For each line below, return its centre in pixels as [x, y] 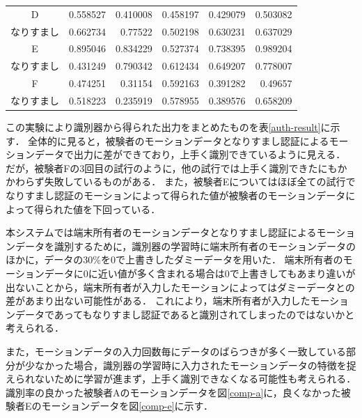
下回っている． [126, 209]
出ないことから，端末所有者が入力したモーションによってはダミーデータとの [180, 287]
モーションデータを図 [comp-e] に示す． [127, 406]
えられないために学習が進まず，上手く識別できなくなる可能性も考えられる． [181, 379]
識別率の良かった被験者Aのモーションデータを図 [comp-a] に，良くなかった [173, 392]
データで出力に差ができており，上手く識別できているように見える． [190, 154]
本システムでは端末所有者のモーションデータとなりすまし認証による [161, 232]
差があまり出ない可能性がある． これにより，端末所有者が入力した [158, 301]
